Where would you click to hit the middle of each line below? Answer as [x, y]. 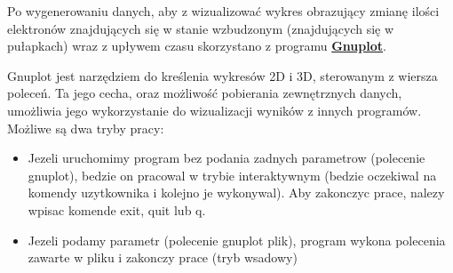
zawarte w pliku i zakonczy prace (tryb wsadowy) [163, 257]
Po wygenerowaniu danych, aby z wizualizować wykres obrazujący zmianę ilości [223, 11]
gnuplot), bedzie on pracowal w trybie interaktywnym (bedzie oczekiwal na [232, 175]
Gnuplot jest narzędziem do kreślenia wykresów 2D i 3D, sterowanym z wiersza [223, 75]
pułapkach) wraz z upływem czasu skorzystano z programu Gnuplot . [197, 46]
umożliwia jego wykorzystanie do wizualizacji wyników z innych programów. [215, 110]
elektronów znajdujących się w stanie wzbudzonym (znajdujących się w [201, 28]
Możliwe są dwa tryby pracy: [86, 128]
